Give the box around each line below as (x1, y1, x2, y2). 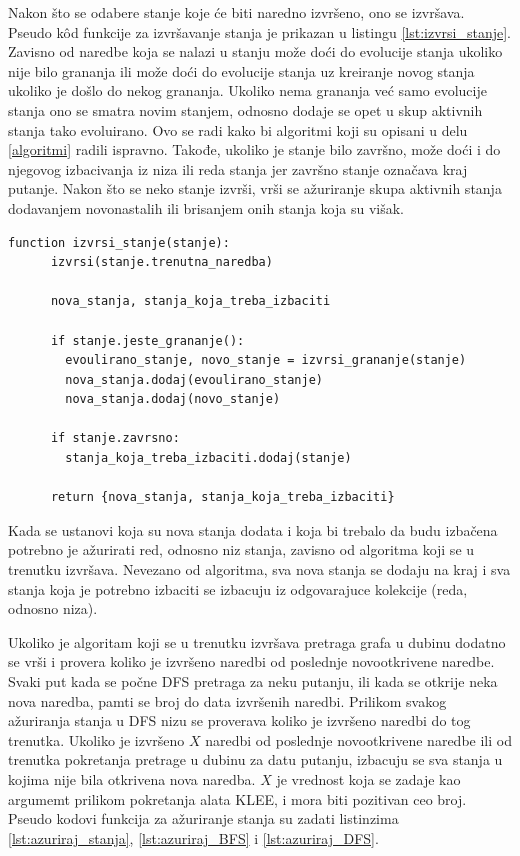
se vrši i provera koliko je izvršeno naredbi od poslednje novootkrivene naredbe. (8, 651, 495, 672)
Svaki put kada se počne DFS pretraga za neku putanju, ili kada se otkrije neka (8, 671, 498, 691)
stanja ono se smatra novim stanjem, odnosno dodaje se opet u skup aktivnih (8, 99, 483, 120)
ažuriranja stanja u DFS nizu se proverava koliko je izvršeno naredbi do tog (8, 710, 471, 731)
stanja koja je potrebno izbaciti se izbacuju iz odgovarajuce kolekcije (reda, (8, 578, 468, 599)
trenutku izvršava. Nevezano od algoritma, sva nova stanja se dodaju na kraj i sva (8, 559, 511, 580)
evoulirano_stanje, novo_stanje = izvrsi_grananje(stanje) (65, 353, 467, 368)
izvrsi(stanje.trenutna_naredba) (50, 255, 273, 270)
